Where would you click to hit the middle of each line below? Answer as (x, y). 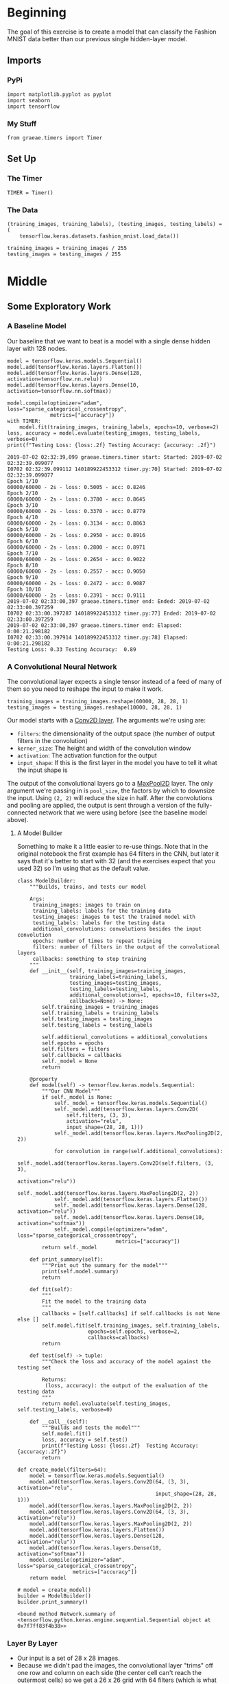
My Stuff (22, 124)
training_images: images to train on (86, 905)
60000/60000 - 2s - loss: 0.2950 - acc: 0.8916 (76, 535)
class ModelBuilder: (46, 881)
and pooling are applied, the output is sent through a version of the (101, 806)
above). (18, 820)
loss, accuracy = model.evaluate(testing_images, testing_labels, (104, 433)
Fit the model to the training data (94, 1302)
